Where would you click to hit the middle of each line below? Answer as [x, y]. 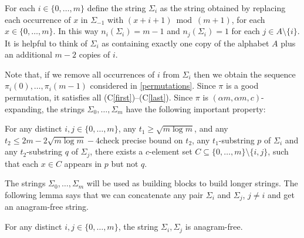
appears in [83, 163]
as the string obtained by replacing [223, 8]
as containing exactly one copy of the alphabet [185, 43]
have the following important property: [196, 108]
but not [125, 163]
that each [22, 163]
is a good [242, 86]
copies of [94, 54]
